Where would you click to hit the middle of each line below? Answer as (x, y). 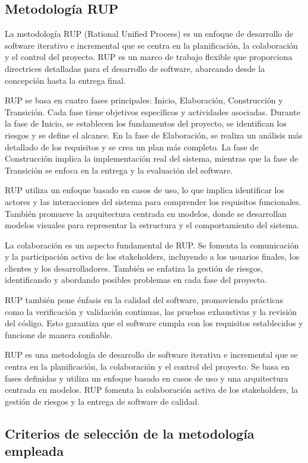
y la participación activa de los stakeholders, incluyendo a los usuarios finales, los (152, 256)
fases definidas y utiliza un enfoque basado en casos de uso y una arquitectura (147, 378)
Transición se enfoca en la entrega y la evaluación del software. (119, 170)
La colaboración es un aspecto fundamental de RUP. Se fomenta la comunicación (152, 245)
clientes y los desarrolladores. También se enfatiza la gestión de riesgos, (134, 268)
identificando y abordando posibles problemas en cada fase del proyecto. (136, 280)
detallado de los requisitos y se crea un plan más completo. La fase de (132, 147)
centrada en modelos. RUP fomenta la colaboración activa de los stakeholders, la (151, 390)
